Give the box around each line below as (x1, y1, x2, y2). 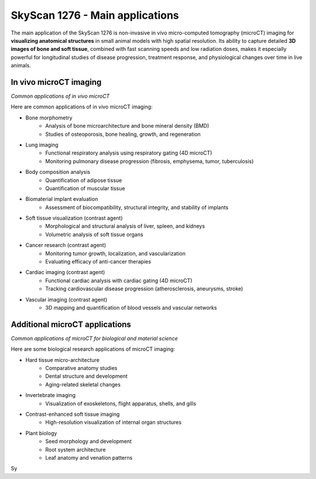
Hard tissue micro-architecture (25, 356, 99, 363)
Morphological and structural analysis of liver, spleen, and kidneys (45, 223, 205, 230)
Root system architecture (45, 446, 106, 453)
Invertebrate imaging (25, 392, 76, 399)
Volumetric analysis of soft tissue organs (45, 231, 143, 238)
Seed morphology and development (45, 438, 132, 445)
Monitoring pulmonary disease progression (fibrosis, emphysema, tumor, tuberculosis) (45, 158, 254, 165)
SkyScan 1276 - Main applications (11, 9, 180, 22)
